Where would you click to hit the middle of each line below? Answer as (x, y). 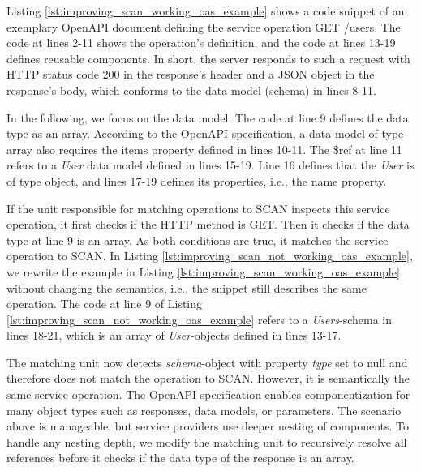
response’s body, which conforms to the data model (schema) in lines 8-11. (191, 90)
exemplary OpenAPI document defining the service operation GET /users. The (204, 26)
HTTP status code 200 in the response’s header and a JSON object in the (191, 74)
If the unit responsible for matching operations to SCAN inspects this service (198, 208)
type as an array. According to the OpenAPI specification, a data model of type (205, 133)
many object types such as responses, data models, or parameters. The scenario (204, 410)
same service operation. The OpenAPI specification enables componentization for (208, 394)
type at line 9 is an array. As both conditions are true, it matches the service (198, 240)
